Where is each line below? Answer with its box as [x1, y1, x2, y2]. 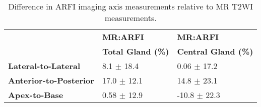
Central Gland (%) [177, 45, 253, 57]
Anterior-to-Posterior [8, 74, 94, 86]
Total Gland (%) [102, 45, 169, 57]
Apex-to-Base [8, 89, 63, 100]
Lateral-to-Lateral [8, 60, 81, 71]
